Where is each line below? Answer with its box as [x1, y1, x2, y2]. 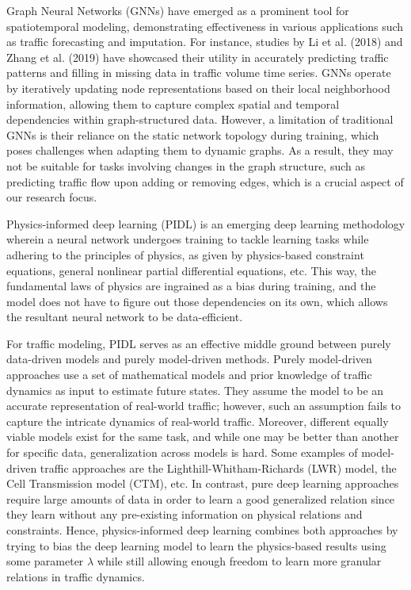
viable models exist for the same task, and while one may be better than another [6, 428, 399, 445]
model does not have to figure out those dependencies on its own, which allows [6, 293, 388, 309]
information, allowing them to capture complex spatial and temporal [6, 95, 340, 112]
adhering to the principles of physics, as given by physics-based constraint [6, 246, 364, 262]
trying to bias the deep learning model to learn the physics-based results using [6, 537, 386, 554]
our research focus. [6, 189, 97, 205]
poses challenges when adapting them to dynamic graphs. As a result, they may [6, 142, 394, 159]
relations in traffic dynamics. [6, 568, 145, 584]
